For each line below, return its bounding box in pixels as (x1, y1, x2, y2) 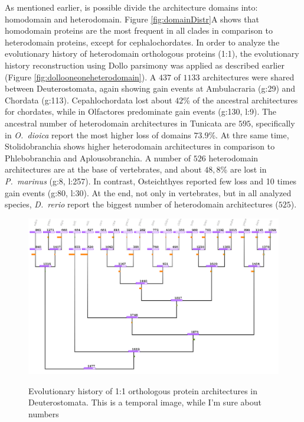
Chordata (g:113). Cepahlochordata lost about (5, 93, 172, 106)
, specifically (250, 116, 295, 129)
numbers (28, 407, 59, 420)
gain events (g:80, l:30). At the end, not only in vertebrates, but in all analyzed (5, 186, 292, 199)
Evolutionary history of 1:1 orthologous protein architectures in (28, 384, 258, 397)
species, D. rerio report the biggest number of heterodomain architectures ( (5, 198, 279, 210)
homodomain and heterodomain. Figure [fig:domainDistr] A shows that (5, 12, 259, 25)
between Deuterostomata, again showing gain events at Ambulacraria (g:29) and (5, 82, 296, 95)
